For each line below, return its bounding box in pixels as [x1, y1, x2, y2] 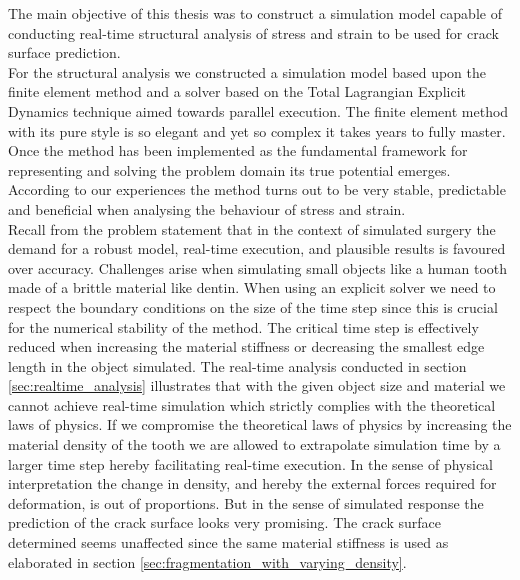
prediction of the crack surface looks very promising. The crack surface [8, 512, 442, 533]
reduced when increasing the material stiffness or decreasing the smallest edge [8, 336, 485, 357]
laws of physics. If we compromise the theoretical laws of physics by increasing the [8, 414, 512, 435]
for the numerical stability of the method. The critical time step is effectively [8, 316, 479, 337]
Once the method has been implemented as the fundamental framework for [8, 140, 468, 161]
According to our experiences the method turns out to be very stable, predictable [8, 179, 506, 200]
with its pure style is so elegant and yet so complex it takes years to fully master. [8, 120, 506, 141]
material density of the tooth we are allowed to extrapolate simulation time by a [8, 434, 501, 455]
